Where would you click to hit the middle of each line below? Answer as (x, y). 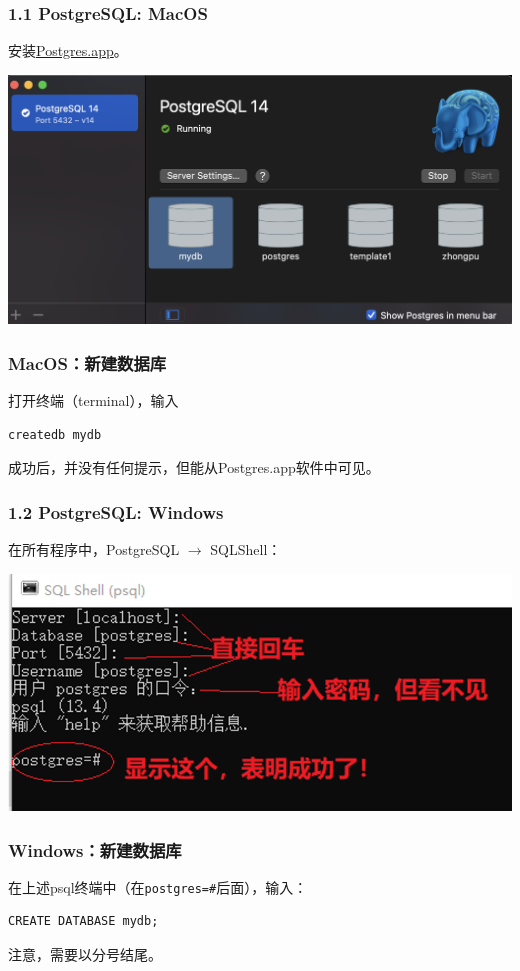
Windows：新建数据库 (95, 849)
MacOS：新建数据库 (87, 362)
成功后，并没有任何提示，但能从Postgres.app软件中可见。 (194, 467)
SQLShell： (246, 549)
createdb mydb (55, 434)
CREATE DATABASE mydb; (83, 921)
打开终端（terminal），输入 (93, 400)
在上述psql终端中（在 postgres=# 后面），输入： (158, 886)
